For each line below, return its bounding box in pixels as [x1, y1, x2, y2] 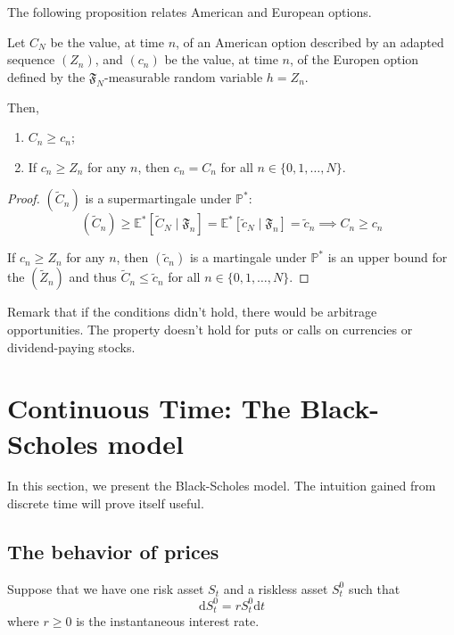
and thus [69, 268, 117, 286]
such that [348, 579, 400, 598]
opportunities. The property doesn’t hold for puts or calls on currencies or [7, 319, 413, 338]
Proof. [7, 189, 40, 208]
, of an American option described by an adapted [176, 32, 444, 51]
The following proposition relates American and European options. [7, 3, 372, 21]
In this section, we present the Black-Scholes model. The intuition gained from [7, 476, 436, 495]
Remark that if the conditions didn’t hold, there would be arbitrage [7, 302, 377, 321]
